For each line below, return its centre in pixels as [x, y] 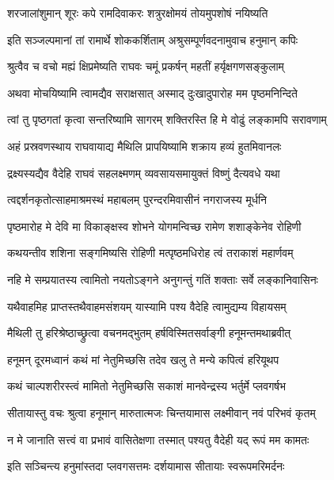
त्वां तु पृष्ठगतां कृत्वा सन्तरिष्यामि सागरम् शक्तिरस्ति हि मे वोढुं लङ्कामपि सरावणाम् [167, 119]
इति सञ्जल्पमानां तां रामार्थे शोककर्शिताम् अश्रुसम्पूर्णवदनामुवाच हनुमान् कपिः [153, 39]
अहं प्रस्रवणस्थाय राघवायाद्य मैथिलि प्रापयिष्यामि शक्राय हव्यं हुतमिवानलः [144, 146]
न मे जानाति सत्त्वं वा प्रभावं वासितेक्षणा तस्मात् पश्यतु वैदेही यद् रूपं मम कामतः [158, 439]
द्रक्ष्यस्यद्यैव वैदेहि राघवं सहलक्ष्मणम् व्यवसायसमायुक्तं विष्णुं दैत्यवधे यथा [144, 173]
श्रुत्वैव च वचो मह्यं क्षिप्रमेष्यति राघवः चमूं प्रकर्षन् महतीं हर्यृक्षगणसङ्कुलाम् [146, 66]
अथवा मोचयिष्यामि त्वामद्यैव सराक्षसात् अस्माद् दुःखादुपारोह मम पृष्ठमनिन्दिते [152, 92]
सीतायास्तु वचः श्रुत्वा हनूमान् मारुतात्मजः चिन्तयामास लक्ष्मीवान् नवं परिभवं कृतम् [161, 412]
